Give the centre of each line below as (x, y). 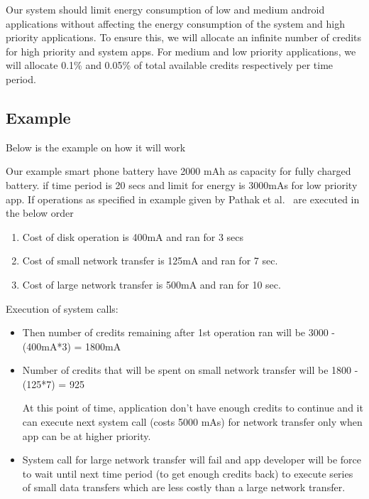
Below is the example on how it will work (96, 147)
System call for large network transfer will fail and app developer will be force (192, 460)
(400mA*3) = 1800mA (72, 346)
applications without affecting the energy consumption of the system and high (175, 23)
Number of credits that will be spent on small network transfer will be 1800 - (190, 370)
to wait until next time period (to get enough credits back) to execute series (188, 473)
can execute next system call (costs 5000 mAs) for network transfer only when (192, 422)
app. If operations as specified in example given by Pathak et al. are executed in (183, 199)
